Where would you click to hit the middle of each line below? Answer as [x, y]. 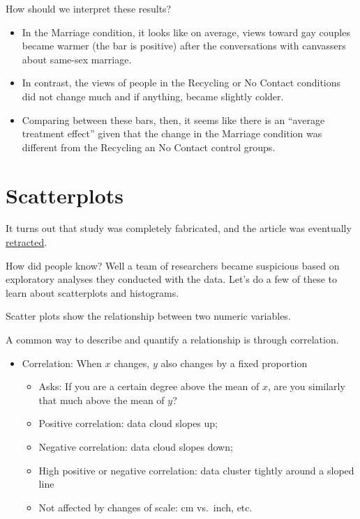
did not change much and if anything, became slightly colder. [153, 96]
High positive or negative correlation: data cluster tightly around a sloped [196, 470]
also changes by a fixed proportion [234, 363]
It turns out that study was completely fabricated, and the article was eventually [179, 228]
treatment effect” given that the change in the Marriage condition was [172, 133]
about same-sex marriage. [77, 59]
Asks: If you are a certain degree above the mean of [149, 386]
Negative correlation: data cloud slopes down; [136, 447]
